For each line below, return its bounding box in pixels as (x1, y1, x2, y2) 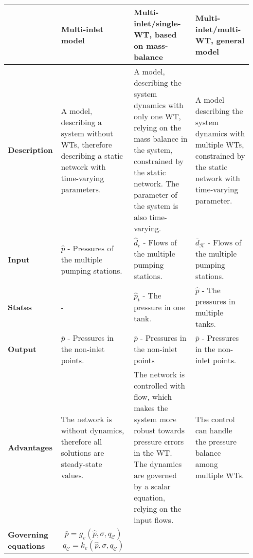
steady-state (61, 458, 102, 469)
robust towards (133, 425, 185, 436)
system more (133, 413, 177, 425)
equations (8, 540, 45, 551)
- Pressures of (67, 242, 114, 254)
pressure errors (133, 436, 184, 447)
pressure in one (133, 301, 185, 313)
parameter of (133, 189, 178, 200)
